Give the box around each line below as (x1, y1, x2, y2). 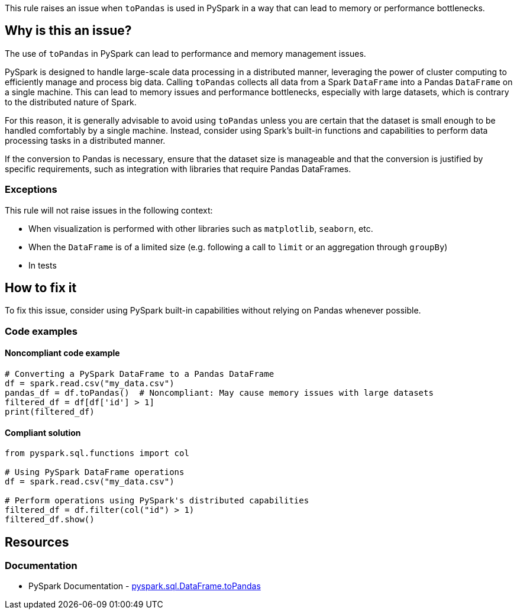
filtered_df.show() (5, 515, 95, 525)
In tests (28, 260, 57, 270)
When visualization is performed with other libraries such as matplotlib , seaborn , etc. (28, 223, 373, 234)
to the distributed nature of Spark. (5, 96, 137, 107)
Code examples (5, 325, 78, 337)
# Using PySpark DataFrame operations (5, 467, 185, 477)
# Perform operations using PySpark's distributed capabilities (5, 496, 309, 506)
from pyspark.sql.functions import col (5, 448, 189, 458)
